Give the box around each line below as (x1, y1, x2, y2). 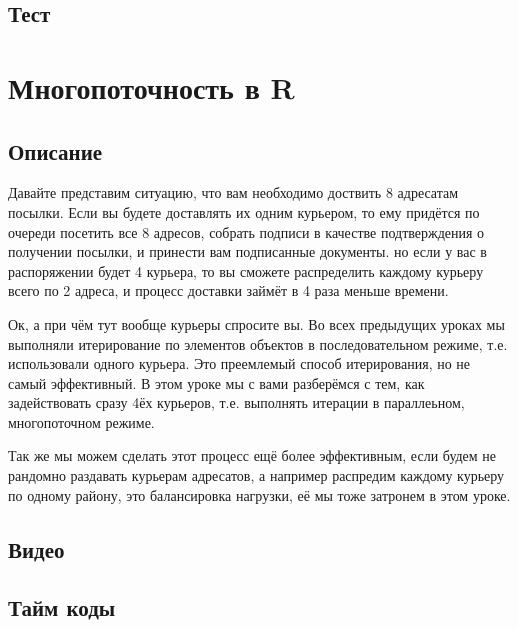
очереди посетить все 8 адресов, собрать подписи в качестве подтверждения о (8, 221, 485, 242)
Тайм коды (8, 592, 116, 623)
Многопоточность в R (8, 66, 295, 107)
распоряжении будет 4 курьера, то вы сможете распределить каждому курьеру (8, 260, 484, 281)
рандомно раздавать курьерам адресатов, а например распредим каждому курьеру (8, 465, 505, 486)
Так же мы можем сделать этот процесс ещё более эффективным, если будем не (8, 445, 497, 466)
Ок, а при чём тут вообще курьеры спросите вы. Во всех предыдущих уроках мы (8, 313, 505, 334)
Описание (8, 135, 103, 166)
